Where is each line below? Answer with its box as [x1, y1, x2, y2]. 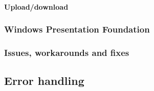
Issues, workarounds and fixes [4, 46, 129, 58]
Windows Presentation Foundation [4, 23, 150, 36]
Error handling [4, 73, 84, 88]
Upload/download [4, 1, 69, 12]
